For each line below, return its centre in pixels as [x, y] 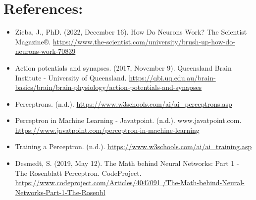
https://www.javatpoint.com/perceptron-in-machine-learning [107, 130]
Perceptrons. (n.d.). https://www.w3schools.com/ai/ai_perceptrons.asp [124, 103]
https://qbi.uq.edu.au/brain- [172, 77]
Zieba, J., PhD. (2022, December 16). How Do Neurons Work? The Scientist [131, 32]
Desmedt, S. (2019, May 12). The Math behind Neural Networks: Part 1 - [127, 163]
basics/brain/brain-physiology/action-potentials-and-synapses [108, 87]
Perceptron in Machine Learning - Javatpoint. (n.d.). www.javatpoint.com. [128, 120]
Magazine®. [33, 41]
